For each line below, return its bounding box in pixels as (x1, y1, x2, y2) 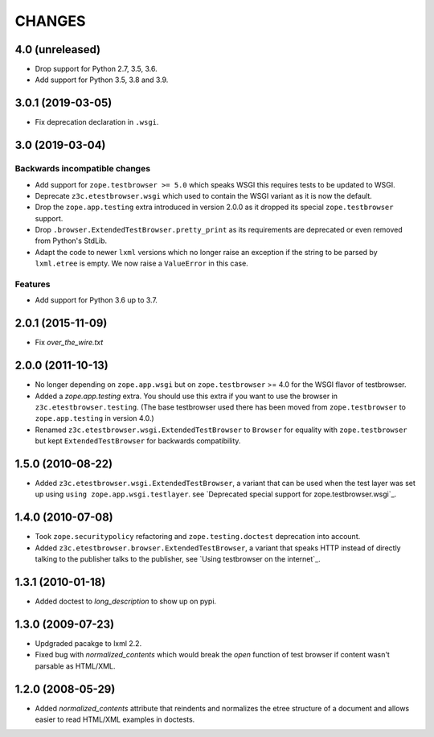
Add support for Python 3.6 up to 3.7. (35, 295, 158, 305)
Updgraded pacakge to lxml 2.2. (35, 638, 142, 648)
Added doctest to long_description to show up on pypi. (35, 596, 217, 607)
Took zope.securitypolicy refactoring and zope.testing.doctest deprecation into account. (35, 532, 361, 541)
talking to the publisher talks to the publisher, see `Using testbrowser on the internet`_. (35, 554, 321, 564)
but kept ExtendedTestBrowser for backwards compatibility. (35, 436, 241, 446)
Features (14, 278, 51, 290)
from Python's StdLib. (35, 236, 108, 245)
